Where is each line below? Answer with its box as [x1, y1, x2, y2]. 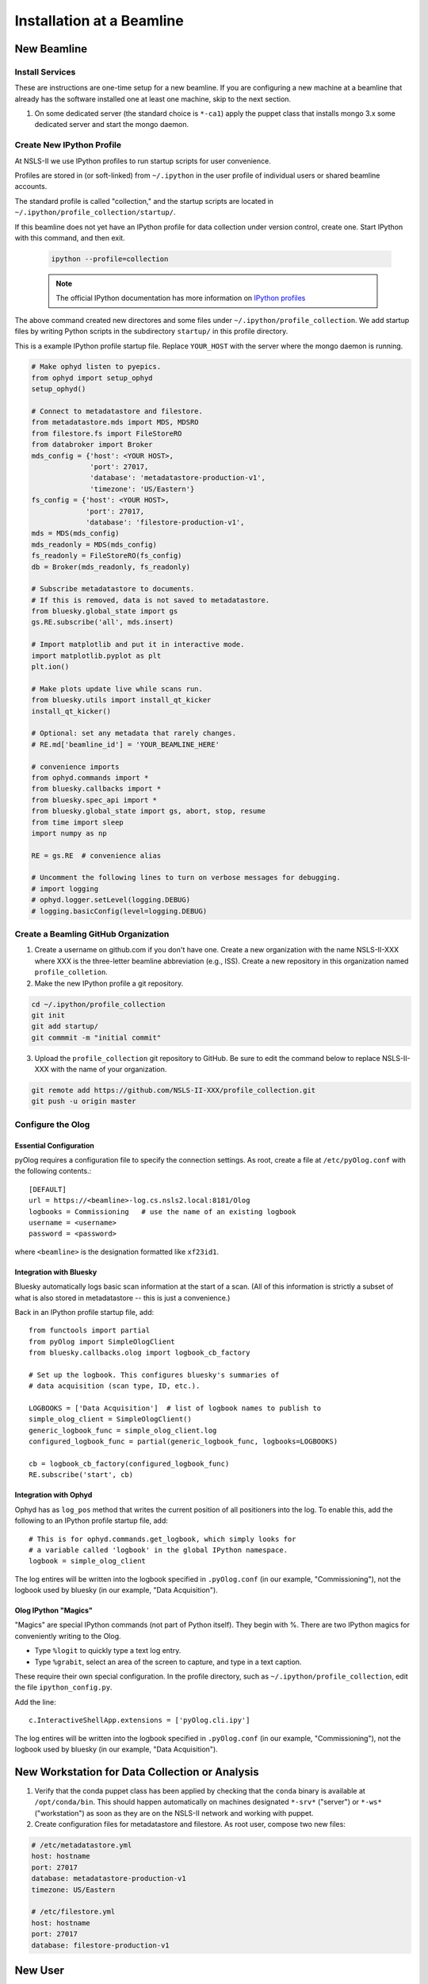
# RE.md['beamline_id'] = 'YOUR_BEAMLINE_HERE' [31, 740, 220, 749]
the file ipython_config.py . [14, 1682, 113, 1692]
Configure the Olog [14, 1119, 90, 1130]
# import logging [31, 884, 99, 893]
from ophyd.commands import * [31, 773, 149, 782]
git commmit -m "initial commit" [31, 1032, 162, 1042]
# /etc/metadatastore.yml [31, 1841, 132, 1850]
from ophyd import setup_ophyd [31, 373, 154, 383]
